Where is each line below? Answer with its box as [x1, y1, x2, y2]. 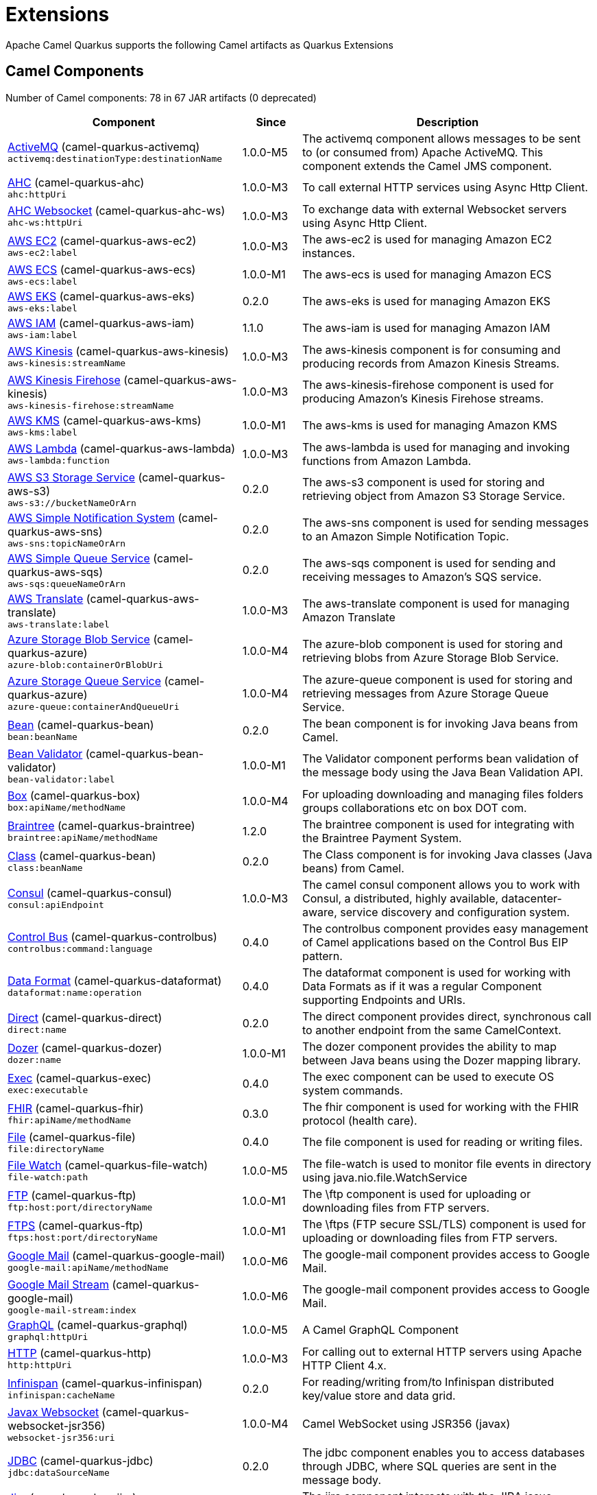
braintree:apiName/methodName [8, 833, 158, 844]
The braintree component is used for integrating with [302, 817, 575, 831]
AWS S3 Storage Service [8, 470, 136, 484]
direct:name [8, 1025, 67, 1036]
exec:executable [8, 1085, 88, 1096]
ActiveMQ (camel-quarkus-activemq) [8, 140, 200, 154]
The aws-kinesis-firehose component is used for [302, 378, 554, 392]
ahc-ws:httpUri [8, 217, 83, 228]
